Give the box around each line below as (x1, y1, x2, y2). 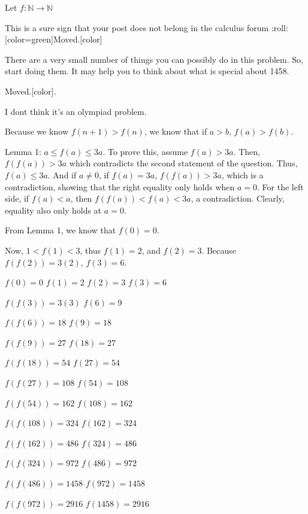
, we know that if (144, 125, 207, 138)
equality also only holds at (5, 203, 102, 216)
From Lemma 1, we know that (5, 224, 116, 236)
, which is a (221, 168, 264, 181)
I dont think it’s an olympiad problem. (5, 105, 147, 117)
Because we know (5, 125, 69, 138)
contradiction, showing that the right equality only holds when (5, 180, 235, 193)
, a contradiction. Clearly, (191, 192, 285, 205)
